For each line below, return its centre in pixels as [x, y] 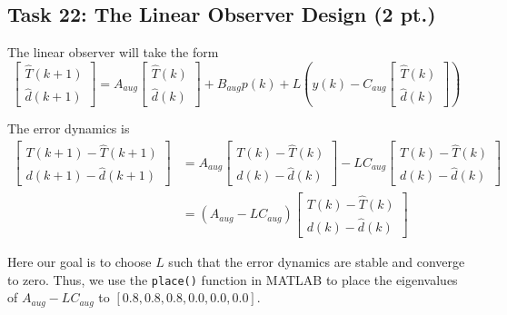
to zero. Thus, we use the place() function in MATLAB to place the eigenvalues [233, 279]
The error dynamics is [69, 128]
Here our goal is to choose [80, 262]
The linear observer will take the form [113, 52]
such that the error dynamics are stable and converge [317, 262]
